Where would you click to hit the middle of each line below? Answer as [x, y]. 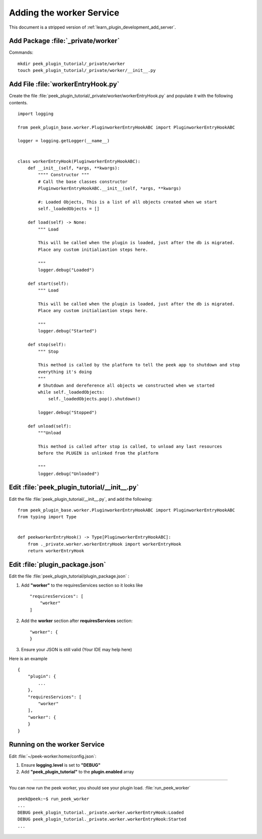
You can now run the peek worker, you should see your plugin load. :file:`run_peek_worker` [100, 788]
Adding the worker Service [64, 13]
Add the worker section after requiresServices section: [77, 621]
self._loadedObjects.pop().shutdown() [94, 399]
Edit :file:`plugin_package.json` [57, 565]
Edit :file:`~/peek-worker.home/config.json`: [53, 756]
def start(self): [48, 283]
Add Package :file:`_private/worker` [64, 41]
